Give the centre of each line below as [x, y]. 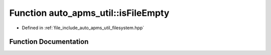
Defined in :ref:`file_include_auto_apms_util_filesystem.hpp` [83, 28]
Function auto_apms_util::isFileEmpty [89, 13]
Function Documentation [49, 42]
